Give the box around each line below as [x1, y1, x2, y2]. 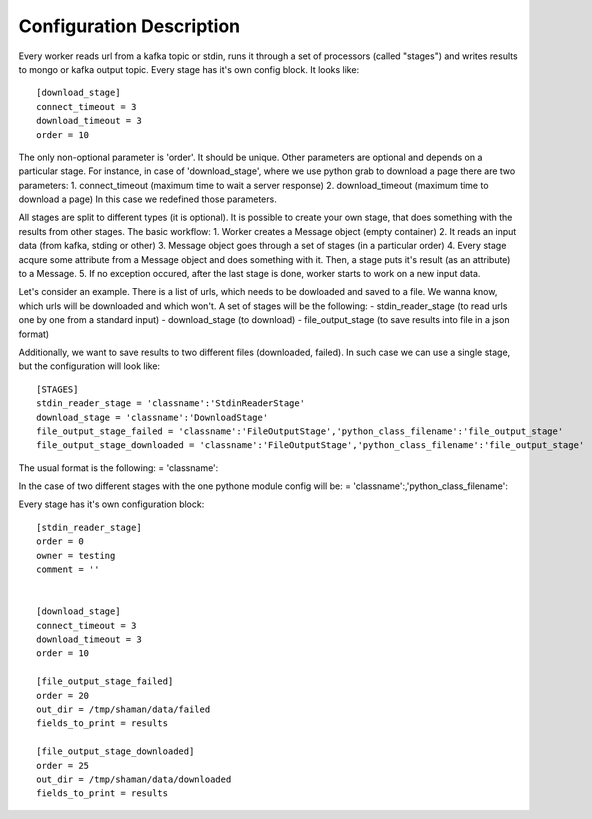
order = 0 [36, 536, 84, 547]
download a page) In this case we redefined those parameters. [18, 193, 277, 205]
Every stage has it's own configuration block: [18, 498, 205, 510]
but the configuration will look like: [18, 360, 160, 372]
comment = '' [36, 564, 100, 575]
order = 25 [36, 760, 90, 771]
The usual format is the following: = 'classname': [18, 461, 219, 474]
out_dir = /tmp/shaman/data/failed [36, 703, 211, 715]
